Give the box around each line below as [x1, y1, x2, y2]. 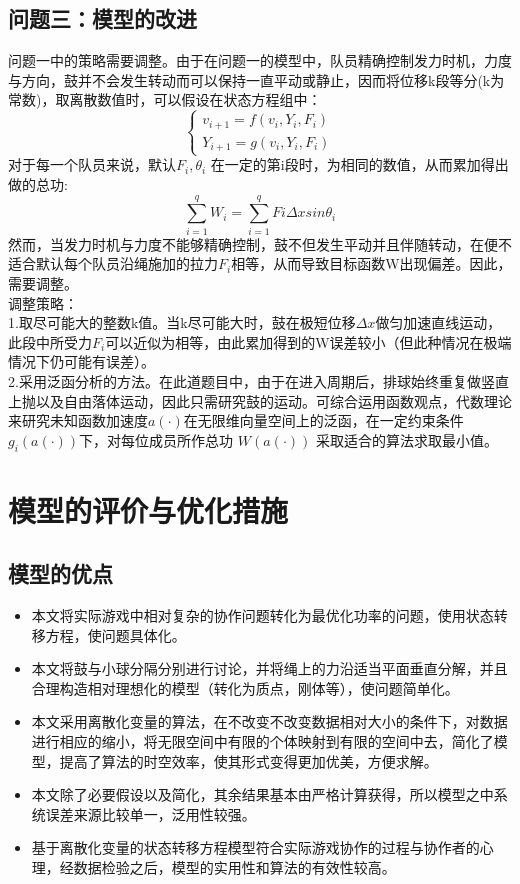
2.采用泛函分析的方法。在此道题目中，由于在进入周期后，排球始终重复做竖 [8, 370, 495, 391]
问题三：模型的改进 [8, 3, 197, 34]
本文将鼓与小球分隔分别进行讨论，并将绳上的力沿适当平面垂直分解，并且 [31, 658, 508, 679]
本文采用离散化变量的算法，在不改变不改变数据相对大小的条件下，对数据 [31, 711, 508, 732]
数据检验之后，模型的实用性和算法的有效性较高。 [73, 857, 396, 878]
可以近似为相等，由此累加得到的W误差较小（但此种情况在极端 [105, 331, 512, 352]
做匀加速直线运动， [375, 312, 502, 333]
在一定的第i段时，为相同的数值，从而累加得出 [210, 154, 509, 175]
